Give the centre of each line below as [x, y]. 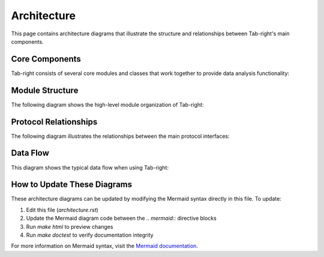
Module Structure [45, 90]
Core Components [46, 59]
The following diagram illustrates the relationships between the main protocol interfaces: [121, 136]
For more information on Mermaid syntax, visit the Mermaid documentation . [104, 246]
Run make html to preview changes [70, 226]
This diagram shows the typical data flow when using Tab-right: [90, 167]
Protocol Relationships [54, 122]
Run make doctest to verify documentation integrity [90, 235]
